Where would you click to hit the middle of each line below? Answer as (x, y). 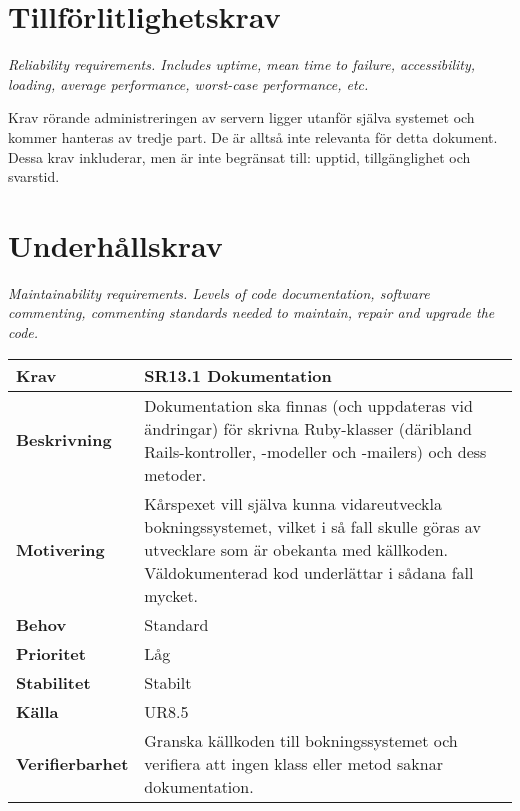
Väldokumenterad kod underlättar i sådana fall (309, 572)
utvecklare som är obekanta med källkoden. (296, 549)
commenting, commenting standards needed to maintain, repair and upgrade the (251, 312)
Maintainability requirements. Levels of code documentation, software (219, 292)
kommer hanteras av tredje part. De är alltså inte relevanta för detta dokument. (253, 136)
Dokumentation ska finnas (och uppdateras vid (308, 405)
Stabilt (168, 682)
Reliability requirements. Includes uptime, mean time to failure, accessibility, (242, 64)
